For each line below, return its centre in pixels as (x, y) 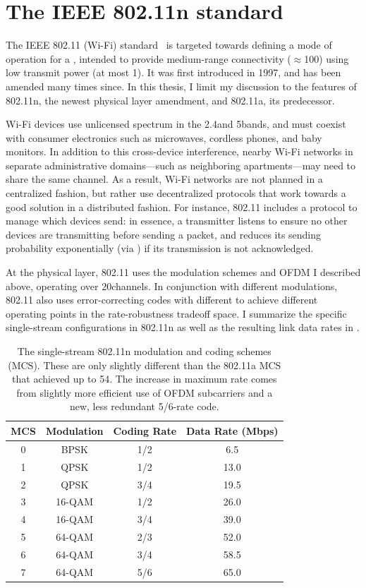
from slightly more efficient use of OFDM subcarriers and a (145, 392)
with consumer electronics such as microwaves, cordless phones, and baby (164, 137)
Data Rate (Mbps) (232, 430)
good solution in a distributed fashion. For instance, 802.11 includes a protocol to (182, 206)
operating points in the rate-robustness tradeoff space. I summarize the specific (176, 313)
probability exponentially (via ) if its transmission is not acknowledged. (160, 248)
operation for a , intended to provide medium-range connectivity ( (148, 58)
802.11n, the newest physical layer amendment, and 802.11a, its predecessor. (170, 100)
